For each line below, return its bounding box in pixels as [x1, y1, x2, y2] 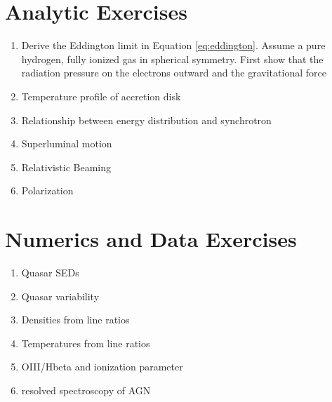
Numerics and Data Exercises [5, 225, 297, 253]
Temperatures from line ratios [21, 335, 150, 350]
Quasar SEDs [21, 265, 79, 279]
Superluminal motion [21, 136, 112, 151]
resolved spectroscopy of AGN [21, 382, 151, 397]
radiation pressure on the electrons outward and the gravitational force [21, 65, 326, 80]
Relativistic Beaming [21, 159, 112, 174]
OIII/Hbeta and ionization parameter [21, 359, 183, 374]
